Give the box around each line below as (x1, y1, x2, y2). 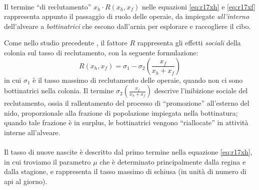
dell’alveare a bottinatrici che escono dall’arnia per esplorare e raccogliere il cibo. (4, 20, 251, 31)
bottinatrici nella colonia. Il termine (4, 85, 114, 96)
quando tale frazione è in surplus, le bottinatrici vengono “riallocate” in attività (4, 117, 248, 128)
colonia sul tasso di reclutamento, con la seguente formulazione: (4, 47, 198, 57)
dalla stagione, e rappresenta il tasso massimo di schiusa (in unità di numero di (4, 166, 246, 177)
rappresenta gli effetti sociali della (137, 37, 241, 48)
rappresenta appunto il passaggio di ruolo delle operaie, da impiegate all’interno (4, 11, 249, 21)
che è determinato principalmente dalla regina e (99, 156, 246, 167)
